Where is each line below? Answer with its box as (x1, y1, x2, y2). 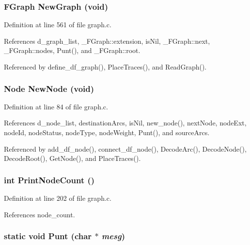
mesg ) (101, 230, 125, 242)
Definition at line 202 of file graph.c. (4, 193, 111, 203)
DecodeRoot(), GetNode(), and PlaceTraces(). (4, 153, 141, 163)
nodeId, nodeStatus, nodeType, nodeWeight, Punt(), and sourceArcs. (4, 127, 210, 137)
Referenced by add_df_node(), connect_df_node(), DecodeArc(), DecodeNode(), (4, 143, 247, 154)
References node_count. (4, 209, 75, 219)
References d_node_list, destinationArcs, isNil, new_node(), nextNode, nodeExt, (4, 118, 247, 128)
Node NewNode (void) (4, 82, 94, 94)
